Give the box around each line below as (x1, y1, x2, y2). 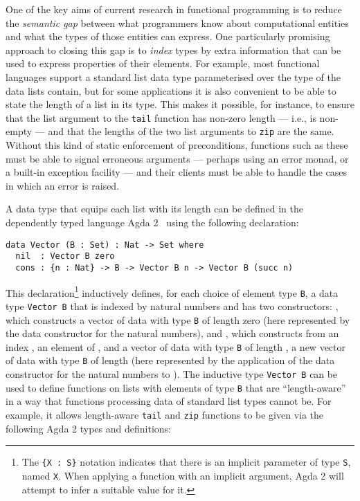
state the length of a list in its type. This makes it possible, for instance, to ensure (6, 97, 354, 111)
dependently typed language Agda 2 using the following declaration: (6, 215, 299, 230)
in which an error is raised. (6, 178, 120, 192)
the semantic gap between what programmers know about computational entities (6, 15, 349, 30)
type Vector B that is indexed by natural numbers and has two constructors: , (6, 298, 339, 313)
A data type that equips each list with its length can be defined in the (6, 201, 303, 216)
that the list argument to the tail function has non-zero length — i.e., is (6, 110, 316, 125)
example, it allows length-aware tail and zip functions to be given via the (6, 408, 324, 422)
